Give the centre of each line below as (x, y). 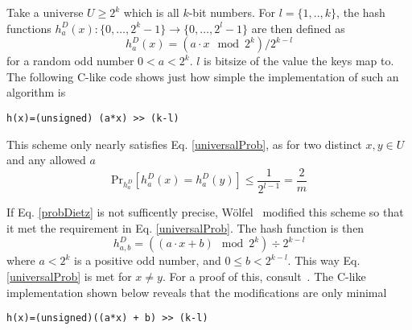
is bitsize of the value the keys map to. (299, 61)
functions (29, 28)
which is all (151, 12)
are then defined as (298, 28)
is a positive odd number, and (148, 260)
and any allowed (46, 160)
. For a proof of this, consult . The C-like (264, 276)
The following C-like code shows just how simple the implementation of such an (203, 76)
